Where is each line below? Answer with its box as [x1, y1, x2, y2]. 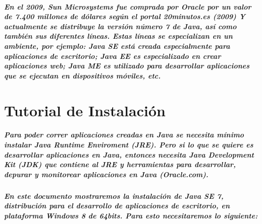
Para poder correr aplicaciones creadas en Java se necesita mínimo [4, 129, 244, 140]
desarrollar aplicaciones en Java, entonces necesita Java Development [4, 149, 254, 160]
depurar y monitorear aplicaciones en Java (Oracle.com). [4, 169, 208, 179]
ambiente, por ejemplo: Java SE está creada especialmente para [4, 40, 230, 51]
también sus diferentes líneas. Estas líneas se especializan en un [4, 31, 233, 41]
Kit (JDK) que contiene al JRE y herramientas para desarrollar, [4, 159, 236, 170]
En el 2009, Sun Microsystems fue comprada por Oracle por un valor [4, 1, 251, 12]
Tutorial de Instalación [4, 100, 166, 120]
